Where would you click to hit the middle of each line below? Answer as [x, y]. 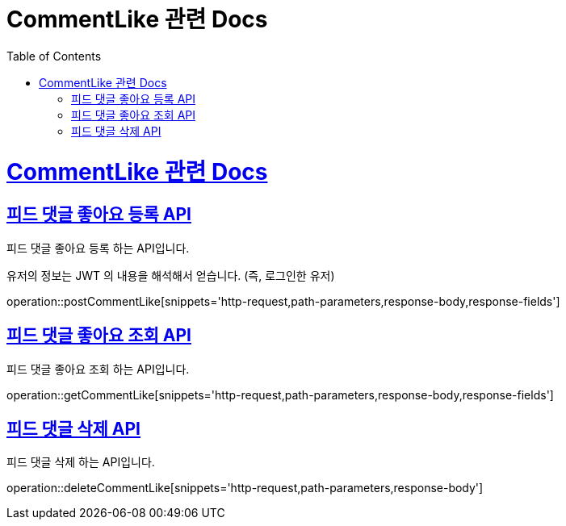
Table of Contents [54, 56]
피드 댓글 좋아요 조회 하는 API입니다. [98, 369]
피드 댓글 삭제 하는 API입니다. [81, 462]
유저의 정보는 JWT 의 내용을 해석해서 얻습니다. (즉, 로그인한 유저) [171, 275]
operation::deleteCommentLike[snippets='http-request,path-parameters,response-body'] [245, 488]
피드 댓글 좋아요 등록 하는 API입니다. [98, 248]
